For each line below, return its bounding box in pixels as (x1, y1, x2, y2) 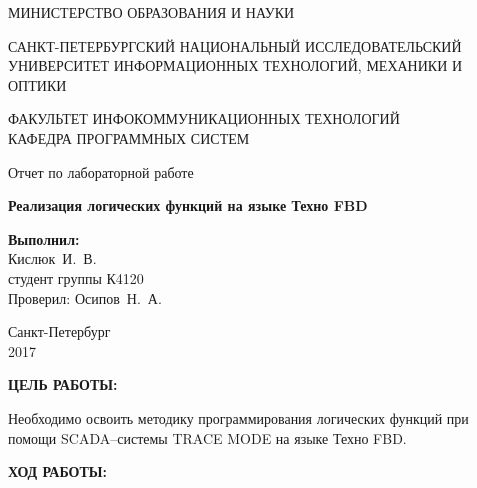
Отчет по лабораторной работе (8, 161, 194, 182)
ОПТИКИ (8, 74, 67, 95)
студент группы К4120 (8, 267, 144, 288)
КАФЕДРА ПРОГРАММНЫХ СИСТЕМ (8, 127, 250, 148)
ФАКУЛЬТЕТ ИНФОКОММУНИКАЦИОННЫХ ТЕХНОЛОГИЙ (8, 108, 400, 129)
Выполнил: (8, 228, 80, 249)
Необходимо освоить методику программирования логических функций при (8, 407, 469, 428)
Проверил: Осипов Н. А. (8, 287, 162, 308)
